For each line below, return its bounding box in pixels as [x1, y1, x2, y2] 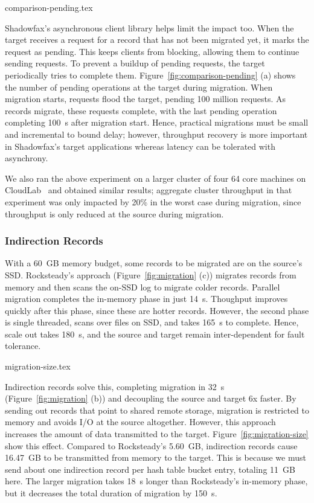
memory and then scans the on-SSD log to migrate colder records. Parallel [5, 280, 280, 293]
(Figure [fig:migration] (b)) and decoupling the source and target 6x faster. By [5, 392, 296, 405]
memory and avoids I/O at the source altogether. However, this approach [5, 415, 276, 428]
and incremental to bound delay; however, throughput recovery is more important [5, 127, 308, 140]
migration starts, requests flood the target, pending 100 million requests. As [5, 92, 286, 105]
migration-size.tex [5, 360, 71, 373]
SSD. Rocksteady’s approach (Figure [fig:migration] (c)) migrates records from [5, 268, 296, 281]
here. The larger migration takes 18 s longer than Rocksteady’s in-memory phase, [5, 475, 308, 487]
